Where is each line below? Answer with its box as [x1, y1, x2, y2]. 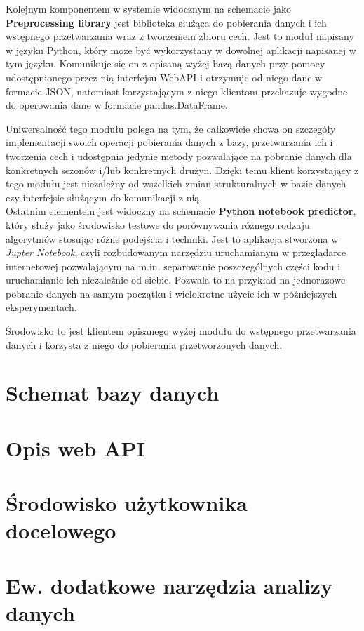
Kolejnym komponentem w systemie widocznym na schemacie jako [6, 1, 291, 15]
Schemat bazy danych [6, 378, 220, 407]
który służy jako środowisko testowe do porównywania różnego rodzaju [6, 217, 310, 232]
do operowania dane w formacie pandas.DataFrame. [6, 98, 228, 112]
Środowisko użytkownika [6, 489, 248, 517]
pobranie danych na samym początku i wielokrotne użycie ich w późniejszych [6, 286, 337, 300]
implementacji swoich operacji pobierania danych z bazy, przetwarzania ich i [6, 135, 333, 150]
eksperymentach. [6, 300, 77, 314]
